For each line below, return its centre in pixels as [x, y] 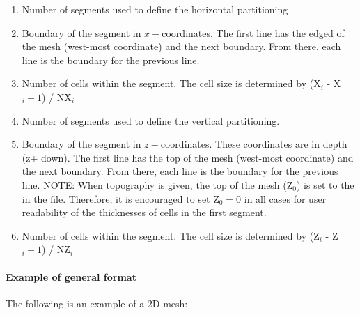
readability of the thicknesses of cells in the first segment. [144, 212]
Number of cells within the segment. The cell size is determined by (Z [171, 235]
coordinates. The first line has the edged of [253, 32]
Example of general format [71, 276]
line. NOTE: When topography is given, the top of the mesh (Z [157, 184]
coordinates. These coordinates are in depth [254, 144]
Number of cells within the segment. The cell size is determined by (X [171, 83]
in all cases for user [285, 198]
